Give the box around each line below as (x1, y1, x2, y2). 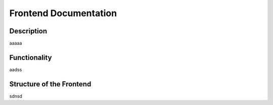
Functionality (9, 53, 52, 62)
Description (9, 27, 48, 35)
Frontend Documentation (9, 8, 117, 19)
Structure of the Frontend (9, 80, 92, 88)
